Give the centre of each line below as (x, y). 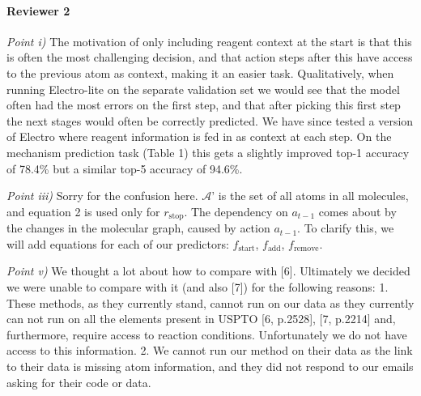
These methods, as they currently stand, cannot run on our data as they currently (210, 302)
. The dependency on (236, 211)
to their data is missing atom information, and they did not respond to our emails (210, 366)
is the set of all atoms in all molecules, (313, 196)
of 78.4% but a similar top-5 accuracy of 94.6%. (125, 168)
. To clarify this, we (346, 228)
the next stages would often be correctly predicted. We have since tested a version (210, 120)
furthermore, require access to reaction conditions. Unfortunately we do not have (207, 334)
